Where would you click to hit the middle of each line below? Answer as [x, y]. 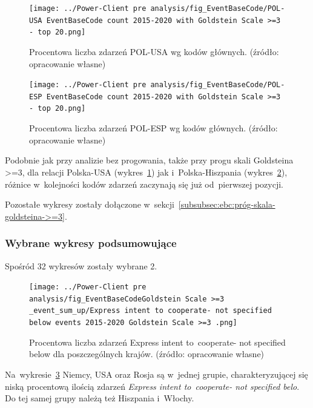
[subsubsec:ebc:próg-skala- [227, 204]
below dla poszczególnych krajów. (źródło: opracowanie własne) [147, 354]
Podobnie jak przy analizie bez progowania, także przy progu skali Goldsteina [149, 160]
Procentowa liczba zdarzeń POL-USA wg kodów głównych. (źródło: [154, 51]
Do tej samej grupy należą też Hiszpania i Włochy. [100, 398]
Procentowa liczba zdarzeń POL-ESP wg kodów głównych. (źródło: [153, 128]
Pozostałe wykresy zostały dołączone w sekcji [90, 204]
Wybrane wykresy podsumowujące [91, 243]
